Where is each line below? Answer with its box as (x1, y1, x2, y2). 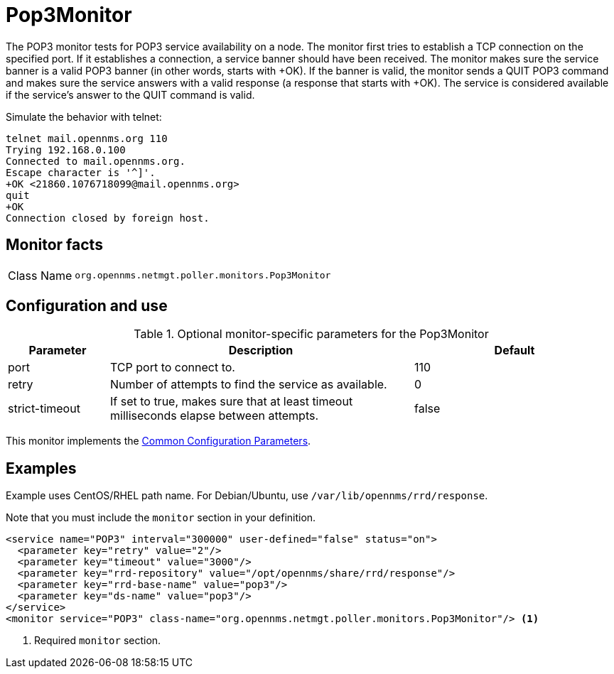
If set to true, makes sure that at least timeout (109, 394, 353, 409)
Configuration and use (6, 297, 168, 315)
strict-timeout (8, 401, 80, 416)
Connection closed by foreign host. (6, 212, 210, 224)
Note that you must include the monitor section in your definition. (6, 511, 316, 524)
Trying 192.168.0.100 (6, 143, 126, 156)
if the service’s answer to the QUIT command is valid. (6, 88, 255, 101)
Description (228, 343, 293, 358)
